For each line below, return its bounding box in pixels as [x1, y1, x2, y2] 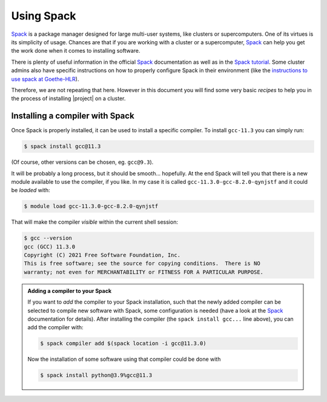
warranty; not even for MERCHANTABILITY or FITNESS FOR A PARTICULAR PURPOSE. [24, 269, 263, 275]
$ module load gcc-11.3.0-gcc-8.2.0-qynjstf [24, 203, 159, 210]
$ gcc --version [24, 235, 73, 242]
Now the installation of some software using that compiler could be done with [27, 355, 221, 363]
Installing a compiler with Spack [11, 111, 134, 121]
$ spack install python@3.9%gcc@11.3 [40, 372, 153, 379]
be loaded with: [11, 187, 50, 194]
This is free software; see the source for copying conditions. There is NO [24, 260, 260, 267]
